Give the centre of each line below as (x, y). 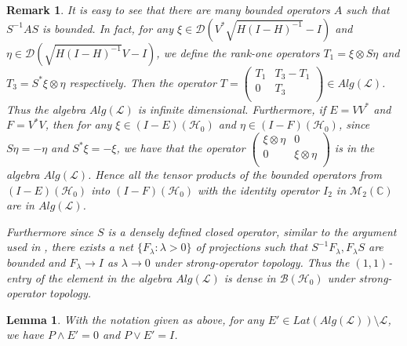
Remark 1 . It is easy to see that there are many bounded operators (168, 9)
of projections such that (252, 247)
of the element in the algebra (104, 277)
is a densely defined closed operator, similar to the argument (252, 231)
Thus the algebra (46, 109)
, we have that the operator (181, 148)
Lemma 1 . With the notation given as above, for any (135, 319)
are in (20, 205)
